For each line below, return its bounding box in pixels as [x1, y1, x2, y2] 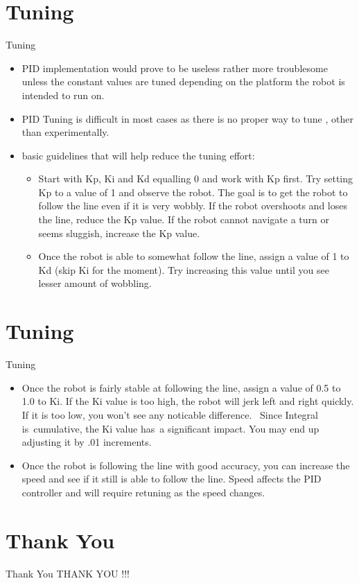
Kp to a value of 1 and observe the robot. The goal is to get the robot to [38, 184, 348, 199]
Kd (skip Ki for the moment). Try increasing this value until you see [38, 262, 329, 277]
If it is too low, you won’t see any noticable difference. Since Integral [21, 407, 318, 421]
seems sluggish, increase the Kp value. [38, 225, 200, 240]
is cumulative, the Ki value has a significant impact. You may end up [21, 421, 319, 435]
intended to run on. [21, 87, 105, 102]
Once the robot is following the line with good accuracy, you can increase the [21, 458, 350, 472]
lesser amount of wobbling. [38, 276, 152, 290]
